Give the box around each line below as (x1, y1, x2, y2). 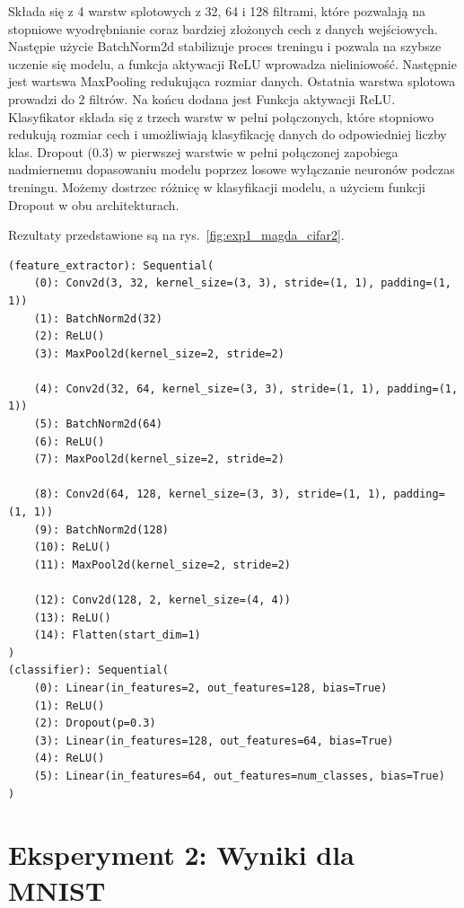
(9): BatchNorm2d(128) (33, 523, 169, 536)
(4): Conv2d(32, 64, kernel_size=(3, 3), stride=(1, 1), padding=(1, (33, 382, 459, 395)
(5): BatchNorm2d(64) (33, 418, 162, 431)
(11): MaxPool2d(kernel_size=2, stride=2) (33, 558, 291, 571)
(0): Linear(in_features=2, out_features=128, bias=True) (33, 681, 388, 694)
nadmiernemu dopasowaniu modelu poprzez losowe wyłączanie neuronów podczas (8, 160, 455, 179)
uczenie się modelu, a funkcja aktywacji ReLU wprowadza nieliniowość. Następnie (8, 54, 457, 73)
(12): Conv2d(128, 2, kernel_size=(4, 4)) (33, 594, 291, 606)
